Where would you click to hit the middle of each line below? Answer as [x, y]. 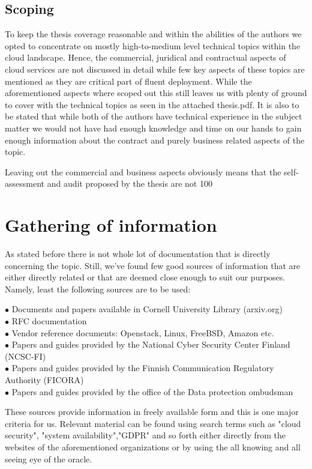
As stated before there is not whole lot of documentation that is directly [138, 254]
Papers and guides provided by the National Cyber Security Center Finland [151, 344]
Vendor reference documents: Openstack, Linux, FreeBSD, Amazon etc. [143, 332]
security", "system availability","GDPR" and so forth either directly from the [145, 435]
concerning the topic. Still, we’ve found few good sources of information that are [153, 265]
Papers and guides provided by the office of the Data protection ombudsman [152, 391]
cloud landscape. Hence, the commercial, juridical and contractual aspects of [145, 57]
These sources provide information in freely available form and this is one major [152, 412]
